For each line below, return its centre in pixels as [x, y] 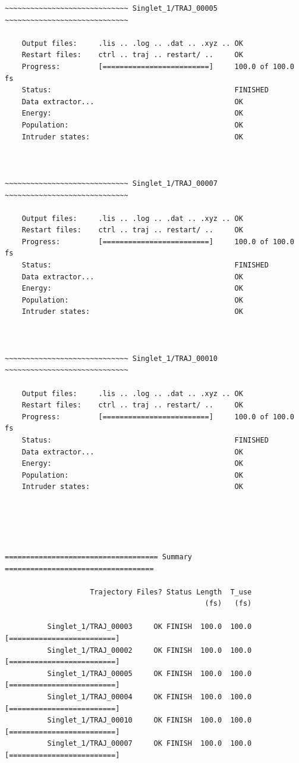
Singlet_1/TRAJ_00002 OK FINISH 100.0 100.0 [149, 650]
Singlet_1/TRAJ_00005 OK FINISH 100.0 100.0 [149, 673]
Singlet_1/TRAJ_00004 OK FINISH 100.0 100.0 [149, 697]
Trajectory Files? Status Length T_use [171, 592]
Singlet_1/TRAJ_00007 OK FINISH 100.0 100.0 [149, 744]
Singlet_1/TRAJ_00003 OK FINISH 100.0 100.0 [149, 627]
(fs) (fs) [228, 604]
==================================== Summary [98, 557]
